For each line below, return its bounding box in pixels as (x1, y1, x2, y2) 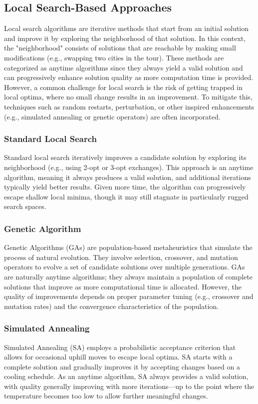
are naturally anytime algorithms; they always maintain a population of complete (4, 271, 253, 281)
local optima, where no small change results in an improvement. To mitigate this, (4, 91, 253, 102)
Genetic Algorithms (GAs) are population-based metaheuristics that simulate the (4, 242, 253, 252)
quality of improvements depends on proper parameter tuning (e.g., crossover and (4, 291, 254, 301)
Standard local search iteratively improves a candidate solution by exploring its (4, 152, 247, 162)
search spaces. (4, 201, 46, 211)
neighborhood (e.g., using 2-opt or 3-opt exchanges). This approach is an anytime (4, 161, 254, 172)
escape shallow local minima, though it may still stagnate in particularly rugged (4, 191, 249, 201)
